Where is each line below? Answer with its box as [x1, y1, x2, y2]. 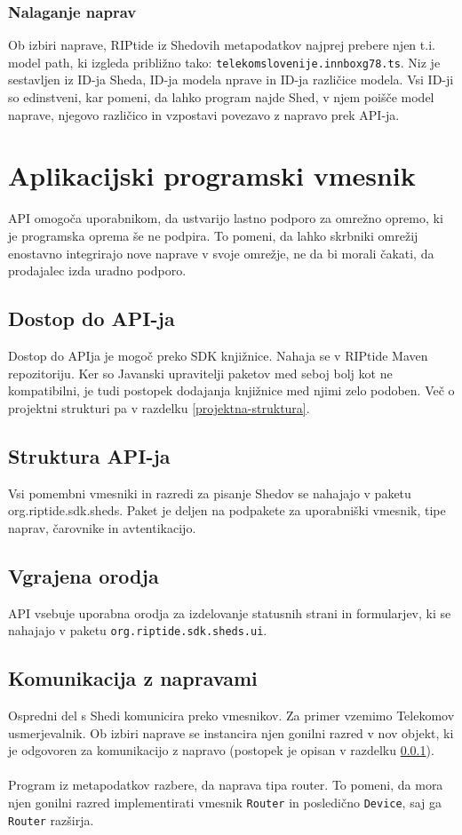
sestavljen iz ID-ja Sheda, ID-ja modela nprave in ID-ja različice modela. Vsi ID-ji [8, 70, 454, 89]
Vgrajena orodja [8, 561, 159, 589]
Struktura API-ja [8, 441, 171, 469]
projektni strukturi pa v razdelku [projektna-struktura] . [8, 398, 310, 417]
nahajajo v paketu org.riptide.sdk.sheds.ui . [8, 621, 267, 640]
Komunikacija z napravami [8, 664, 258, 692]
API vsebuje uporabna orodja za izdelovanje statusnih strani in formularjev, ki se [8, 603, 451, 622]
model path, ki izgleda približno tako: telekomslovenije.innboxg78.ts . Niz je [8, 52, 441, 71]
